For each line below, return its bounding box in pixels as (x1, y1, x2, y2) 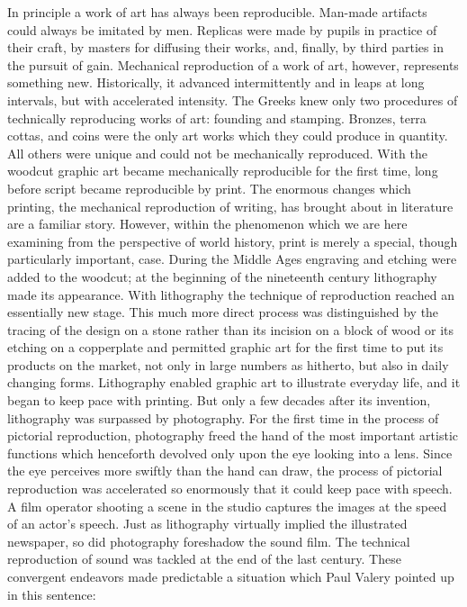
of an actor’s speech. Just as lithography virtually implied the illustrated (7, 514, 408, 533)
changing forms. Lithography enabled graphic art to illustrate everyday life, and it (7, 373, 461, 392)
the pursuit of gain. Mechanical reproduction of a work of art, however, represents (7, 55, 459, 74)
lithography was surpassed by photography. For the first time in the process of (7, 408, 439, 427)
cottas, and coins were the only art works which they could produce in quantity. (7, 126, 448, 145)
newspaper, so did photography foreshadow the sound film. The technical (7, 531, 410, 550)
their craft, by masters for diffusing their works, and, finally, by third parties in (7, 38, 444, 57)
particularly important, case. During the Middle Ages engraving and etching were (7, 249, 457, 268)
